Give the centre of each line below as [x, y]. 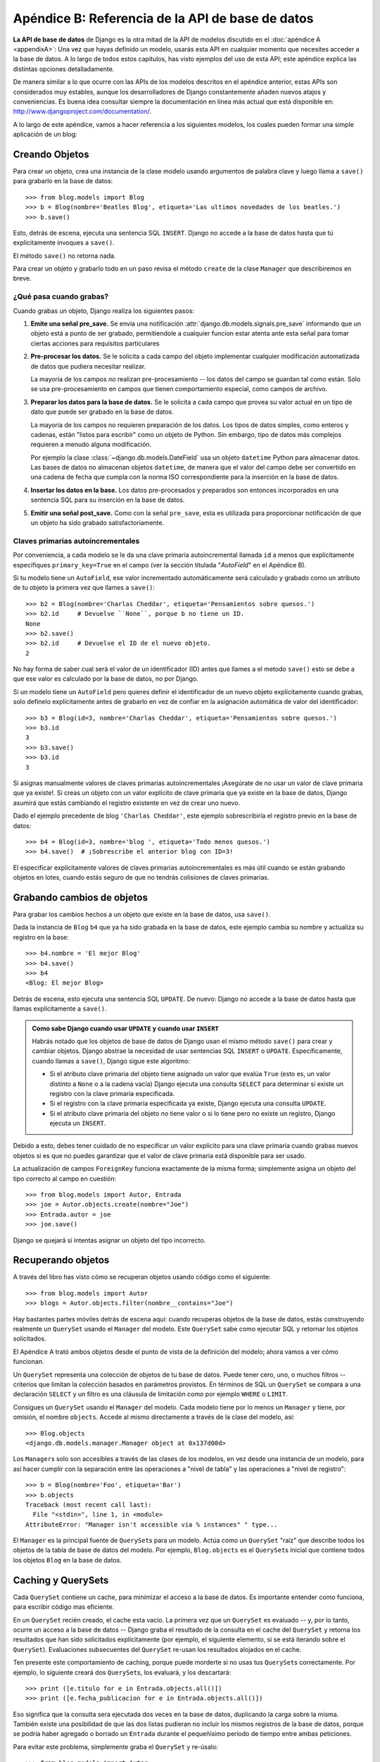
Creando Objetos [51, 154]
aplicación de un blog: [45, 135]
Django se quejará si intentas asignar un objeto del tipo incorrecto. [109, 1240]
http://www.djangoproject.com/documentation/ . [82, 111]
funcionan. [28, 1362]
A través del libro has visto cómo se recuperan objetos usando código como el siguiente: [142, 1277]
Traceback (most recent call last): [89, 1504]
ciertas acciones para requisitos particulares [95, 343]
